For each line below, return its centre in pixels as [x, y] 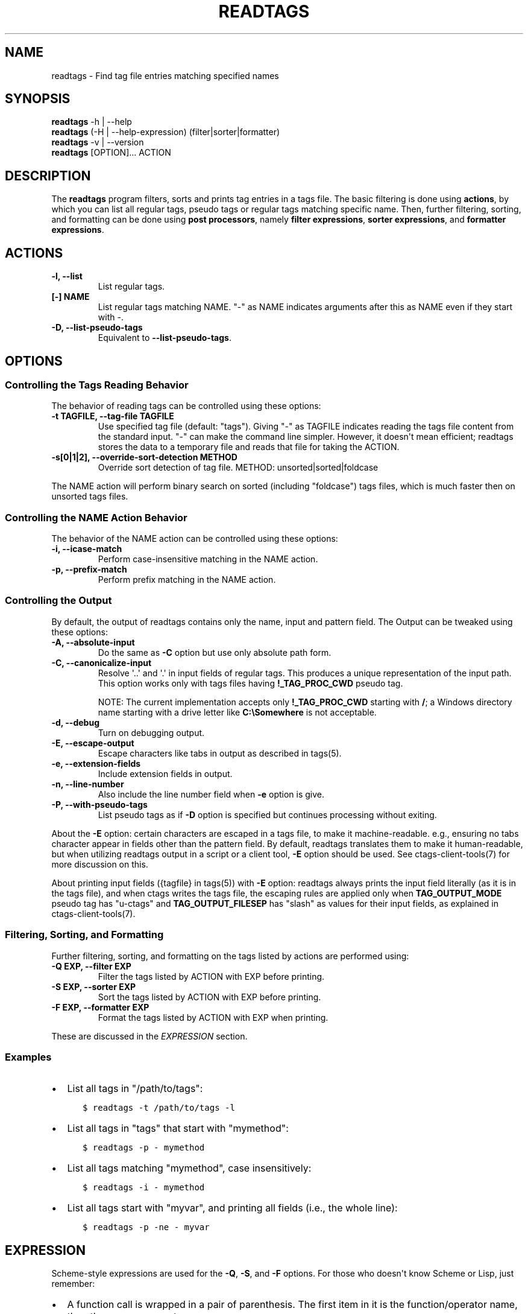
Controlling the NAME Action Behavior [96, 517]
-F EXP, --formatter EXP [100, 1007]
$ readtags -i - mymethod [144, 1188]
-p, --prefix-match [89, 570]
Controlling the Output [58, 601]
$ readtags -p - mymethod [144, 1148]
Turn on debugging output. [151, 732]
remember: [73, 1284]
